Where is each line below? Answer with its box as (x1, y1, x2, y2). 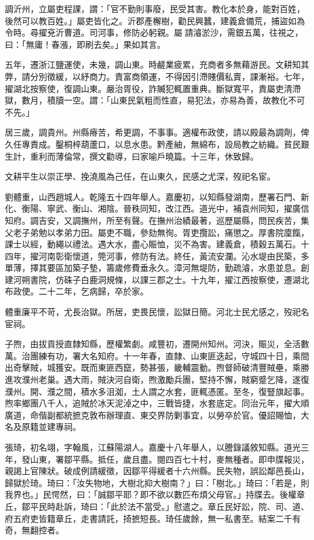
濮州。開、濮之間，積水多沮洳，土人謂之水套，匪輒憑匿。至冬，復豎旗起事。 (5, 385, 309, 397)
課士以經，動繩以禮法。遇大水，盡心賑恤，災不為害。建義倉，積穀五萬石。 (5, 238, 301, 250)
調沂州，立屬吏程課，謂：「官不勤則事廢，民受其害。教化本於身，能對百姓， (5, 2, 305, 15)
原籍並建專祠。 (21, 420, 81, 433)
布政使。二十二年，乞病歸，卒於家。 (5, 285, 149, 298)
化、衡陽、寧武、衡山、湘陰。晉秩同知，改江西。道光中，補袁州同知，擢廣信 (5, 202, 309, 215)
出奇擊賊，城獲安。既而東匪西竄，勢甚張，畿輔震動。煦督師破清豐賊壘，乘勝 (5, 361, 309, 374)
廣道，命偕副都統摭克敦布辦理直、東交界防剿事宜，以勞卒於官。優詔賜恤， (5, 408, 301, 421)
